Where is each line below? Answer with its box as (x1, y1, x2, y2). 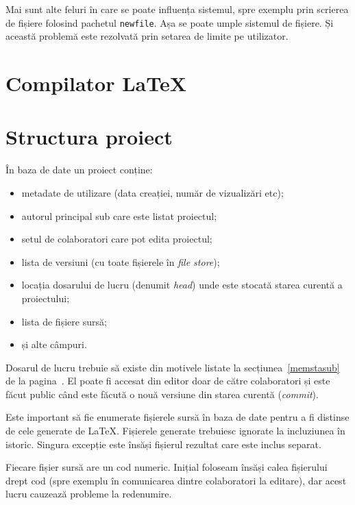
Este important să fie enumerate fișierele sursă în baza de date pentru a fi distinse (5, 410, 350, 424)
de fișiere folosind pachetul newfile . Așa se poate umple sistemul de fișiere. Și (5, 15, 334, 29)
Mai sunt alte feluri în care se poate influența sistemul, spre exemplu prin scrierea (5, 2, 349, 16)
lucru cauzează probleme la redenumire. (5, 486, 172, 501)
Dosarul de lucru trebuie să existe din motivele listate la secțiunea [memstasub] (5, 360, 340, 374)
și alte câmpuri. (21, 337, 87, 352)
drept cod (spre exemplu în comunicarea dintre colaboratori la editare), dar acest (5, 473, 347, 487)
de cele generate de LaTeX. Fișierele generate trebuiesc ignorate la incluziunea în (5, 423, 345, 438)
